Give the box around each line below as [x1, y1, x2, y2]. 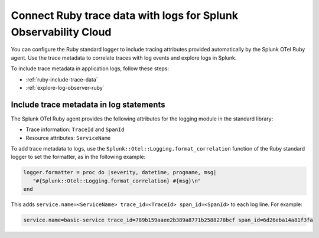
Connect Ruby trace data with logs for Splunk [11, 9, 239, 22]
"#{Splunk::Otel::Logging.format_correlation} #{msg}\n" [32, 177, 201, 184]
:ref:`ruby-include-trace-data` [25, 76, 98, 83]
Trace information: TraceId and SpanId [25, 126, 125, 133]
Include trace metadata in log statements [11, 99, 165, 109]
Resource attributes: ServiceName [25, 134, 111, 141]
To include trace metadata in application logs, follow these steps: [11, 65, 170, 72]
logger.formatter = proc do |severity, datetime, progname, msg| [23, 169, 217, 176]
